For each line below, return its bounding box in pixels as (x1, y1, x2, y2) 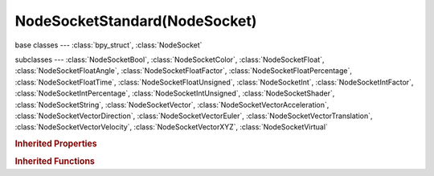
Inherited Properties (14, 138, 98, 149)
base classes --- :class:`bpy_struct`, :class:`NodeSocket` (14, 40, 203, 50)
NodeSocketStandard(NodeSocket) (14, 12, 257, 30)
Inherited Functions (14, 156, 96, 167)
